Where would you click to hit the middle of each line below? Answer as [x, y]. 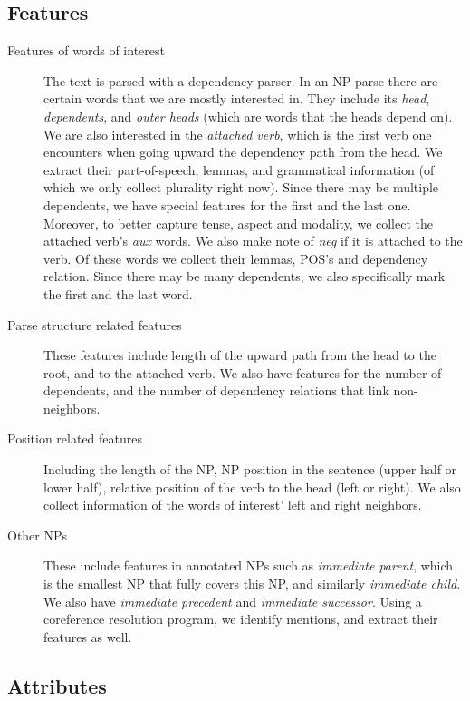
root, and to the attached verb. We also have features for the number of [243, 372]
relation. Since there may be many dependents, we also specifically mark [245, 276]
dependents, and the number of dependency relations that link [216, 390]
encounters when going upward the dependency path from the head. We [243, 152]
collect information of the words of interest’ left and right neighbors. [233, 505]
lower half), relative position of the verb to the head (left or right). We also [252, 487]
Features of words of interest [86, 50]
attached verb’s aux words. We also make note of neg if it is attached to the [253, 241]
